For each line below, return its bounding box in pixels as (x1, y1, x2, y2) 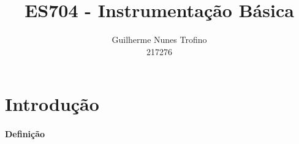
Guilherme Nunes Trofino (112, 33, 207, 46)
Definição (5, 127, 45, 140)
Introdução (5, 91, 99, 116)
